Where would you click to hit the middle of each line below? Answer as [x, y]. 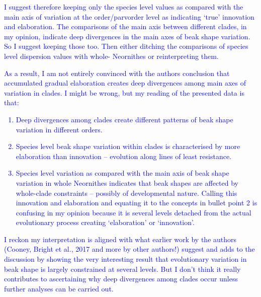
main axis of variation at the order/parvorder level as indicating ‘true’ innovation [129, 16]
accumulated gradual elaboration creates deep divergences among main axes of [125, 83]
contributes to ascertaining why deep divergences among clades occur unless [121, 279]
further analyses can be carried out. [59, 288]
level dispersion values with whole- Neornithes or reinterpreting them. [111, 56]
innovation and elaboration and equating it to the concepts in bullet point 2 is [137, 203]
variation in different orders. [59, 129]
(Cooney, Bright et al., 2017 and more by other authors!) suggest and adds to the [129, 249]
